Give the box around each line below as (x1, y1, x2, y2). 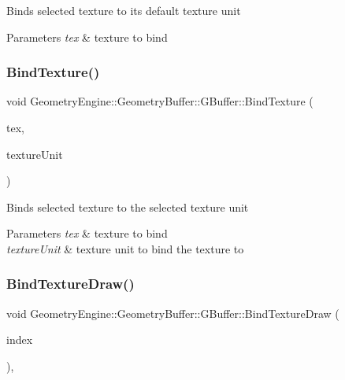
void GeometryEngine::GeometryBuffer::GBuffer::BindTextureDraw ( (6, 304, 339, 321)
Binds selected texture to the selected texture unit (6, 198, 249, 215)
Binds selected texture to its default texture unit (6, 2, 241, 18)
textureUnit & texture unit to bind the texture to (6, 240, 244, 256)
